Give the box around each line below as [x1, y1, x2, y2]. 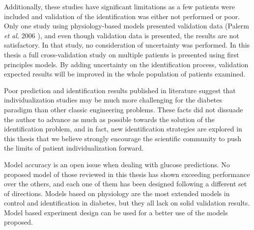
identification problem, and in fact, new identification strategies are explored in [4, 124, 242, 134]
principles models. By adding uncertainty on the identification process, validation [4, 59, 249, 69]
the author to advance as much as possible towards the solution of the [4, 114, 215, 124]
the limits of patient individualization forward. [4, 143, 144, 153]
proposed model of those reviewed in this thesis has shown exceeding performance [4, 169, 250, 179]
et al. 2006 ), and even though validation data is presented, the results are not [4, 30, 239, 40]
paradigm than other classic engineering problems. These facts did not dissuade [4, 104, 243, 114]
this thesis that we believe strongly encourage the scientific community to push [4, 133, 242, 143]
